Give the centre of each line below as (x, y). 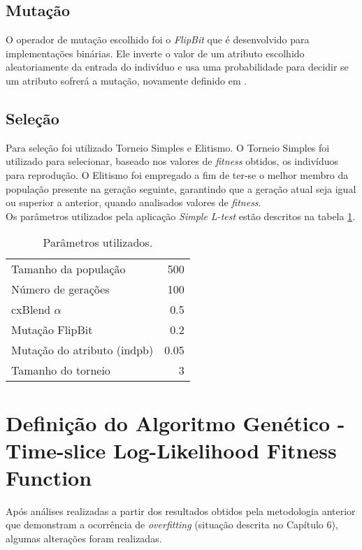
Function (49, 477)
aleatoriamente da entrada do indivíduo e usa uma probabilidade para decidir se (177, 67)
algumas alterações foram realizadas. (84, 538)
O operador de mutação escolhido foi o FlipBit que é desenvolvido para (158, 39)
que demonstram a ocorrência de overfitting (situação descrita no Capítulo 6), (172, 524)
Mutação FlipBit (52, 330)
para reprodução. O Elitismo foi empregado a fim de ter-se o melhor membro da (177, 174)
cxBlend (31, 310)
